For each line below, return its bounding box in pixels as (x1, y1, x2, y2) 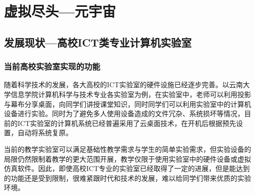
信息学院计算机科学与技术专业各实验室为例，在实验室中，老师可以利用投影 (10, 89, 251, 99)
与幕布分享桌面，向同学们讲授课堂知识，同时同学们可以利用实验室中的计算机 (4, 98, 251, 109)
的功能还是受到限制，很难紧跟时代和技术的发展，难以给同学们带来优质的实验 (4, 172, 251, 183)
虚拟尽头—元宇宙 (4, 1, 116, 21)
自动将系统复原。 (17, 127, 73, 138)
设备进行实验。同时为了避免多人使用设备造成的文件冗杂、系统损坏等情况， (4, 108, 244, 119)
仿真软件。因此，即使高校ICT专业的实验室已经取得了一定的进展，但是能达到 (4, 163, 250, 173)
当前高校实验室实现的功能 (4, 60, 101, 73)
